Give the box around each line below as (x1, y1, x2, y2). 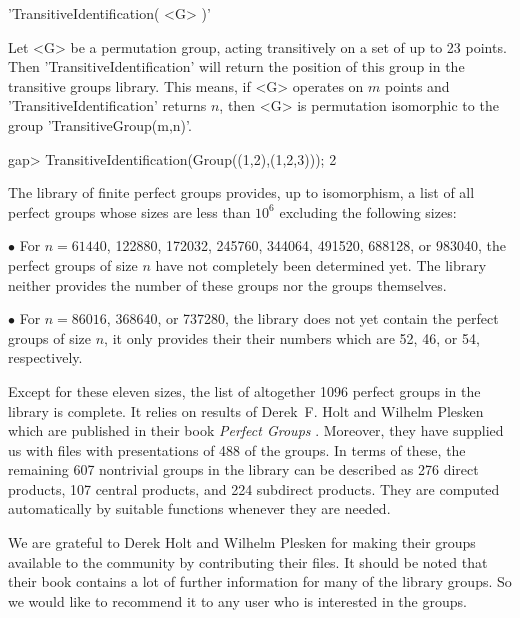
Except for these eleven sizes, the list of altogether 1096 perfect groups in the (8, 380, 481, 401)
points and (385, 75, 450, 96)
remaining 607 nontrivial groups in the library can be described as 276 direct (8, 459, 479, 480)
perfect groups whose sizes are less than (8, 201, 251, 222)
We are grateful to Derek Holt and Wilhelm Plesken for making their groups (8, 532, 476, 553)
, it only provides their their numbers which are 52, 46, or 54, (104, 327, 480, 348)
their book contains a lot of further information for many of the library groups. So (8, 571, 512, 592)
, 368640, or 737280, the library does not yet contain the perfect (106, 308, 499, 329)
